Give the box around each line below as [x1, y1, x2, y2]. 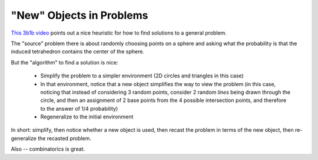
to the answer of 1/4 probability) [40, 105, 118, 112]
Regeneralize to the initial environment [40, 113, 134, 120]
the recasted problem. [37, 135, 91, 142]
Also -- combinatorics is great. [11, 145, 85, 152]
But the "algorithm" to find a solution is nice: [11, 59, 118, 66]
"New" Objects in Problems [11, 9, 148, 22]
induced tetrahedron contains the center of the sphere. [11, 48, 144, 55]
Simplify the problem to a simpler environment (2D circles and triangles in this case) [40, 72, 244, 79]
